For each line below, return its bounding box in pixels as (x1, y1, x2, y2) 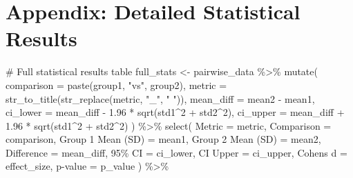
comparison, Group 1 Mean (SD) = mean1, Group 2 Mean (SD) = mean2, (6, 132, 321, 146)
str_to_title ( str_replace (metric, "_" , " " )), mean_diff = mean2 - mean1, (6, 91, 315, 106)
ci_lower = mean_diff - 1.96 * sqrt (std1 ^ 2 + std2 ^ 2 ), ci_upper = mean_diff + (6, 105, 345, 119)
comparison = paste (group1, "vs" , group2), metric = (6, 77, 227, 92)
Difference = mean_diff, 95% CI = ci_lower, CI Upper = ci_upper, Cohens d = (6, 145, 347, 159)
